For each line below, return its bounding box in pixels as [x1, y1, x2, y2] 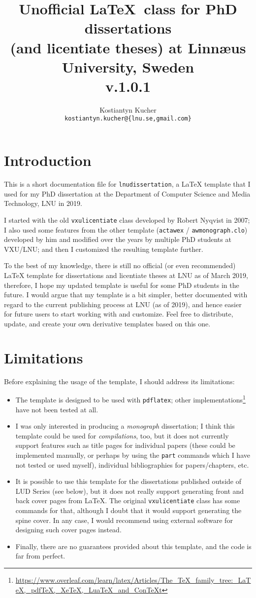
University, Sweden [62, 56, 194, 77]
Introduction [4, 150, 92, 170]
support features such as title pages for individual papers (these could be [15, 440, 235, 450]
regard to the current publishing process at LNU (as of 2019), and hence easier [4, 299, 242, 309]
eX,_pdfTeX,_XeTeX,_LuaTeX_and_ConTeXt [15, 584, 162, 595]
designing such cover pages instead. [15, 524, 122, 535]
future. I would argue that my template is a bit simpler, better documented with [4, 289, 248, 300]
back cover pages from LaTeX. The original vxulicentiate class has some [15, 495, 240, 506]
